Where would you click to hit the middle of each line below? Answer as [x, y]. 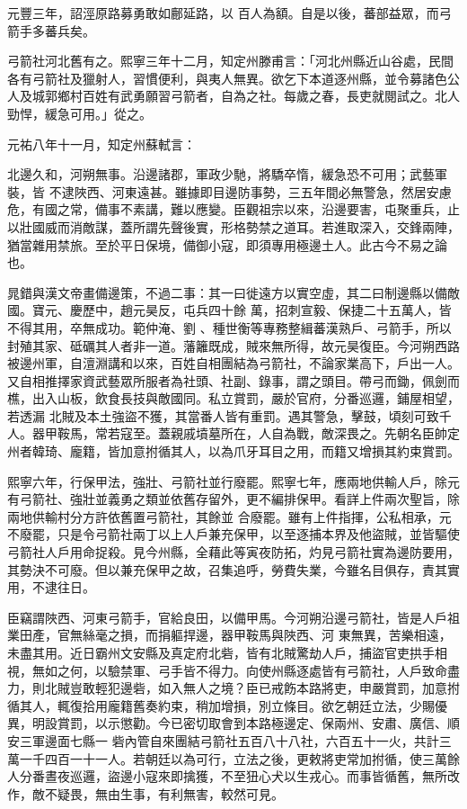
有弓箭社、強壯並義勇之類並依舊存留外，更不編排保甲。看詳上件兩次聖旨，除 [233, 499]
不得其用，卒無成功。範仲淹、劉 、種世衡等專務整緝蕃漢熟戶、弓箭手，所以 [229, 327]
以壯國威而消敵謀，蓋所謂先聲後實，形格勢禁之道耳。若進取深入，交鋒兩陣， [233, 226]
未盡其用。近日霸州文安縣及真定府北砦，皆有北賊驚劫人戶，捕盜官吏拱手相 [227, 652]
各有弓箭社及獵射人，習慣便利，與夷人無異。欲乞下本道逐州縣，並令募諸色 [227, 78]
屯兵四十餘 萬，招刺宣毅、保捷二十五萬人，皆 [317, 310]
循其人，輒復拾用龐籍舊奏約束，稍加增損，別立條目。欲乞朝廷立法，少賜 [221, 705]
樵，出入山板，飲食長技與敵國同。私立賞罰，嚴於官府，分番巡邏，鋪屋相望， [233, 398]
